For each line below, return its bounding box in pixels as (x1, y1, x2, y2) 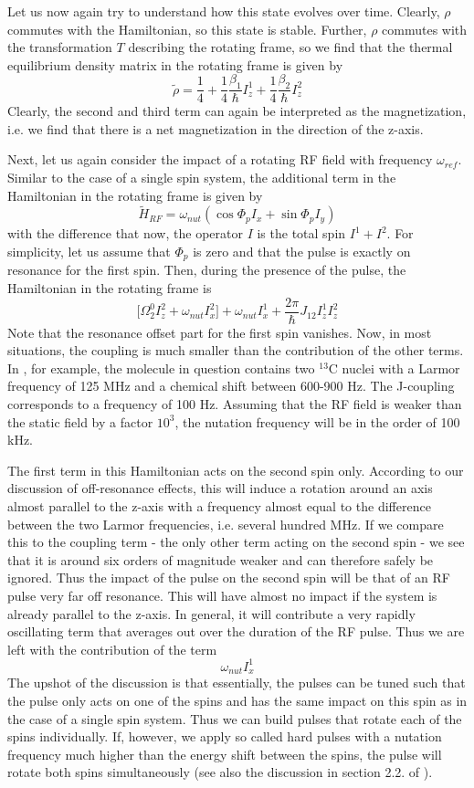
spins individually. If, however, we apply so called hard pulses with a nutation (7, 727, 442, 746)
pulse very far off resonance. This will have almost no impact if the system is (7, 586, 437, 604)
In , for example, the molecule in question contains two (7, 358, 315, 377)
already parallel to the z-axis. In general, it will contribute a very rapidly (7, 604, 416, 623)
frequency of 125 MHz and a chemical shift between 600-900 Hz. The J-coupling (7, 376, 455, 395)
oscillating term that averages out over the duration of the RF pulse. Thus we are (7, 622, 465, 641)
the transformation (7, 37, 112, 57)
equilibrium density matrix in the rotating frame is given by (7, 55, 343, 74)
